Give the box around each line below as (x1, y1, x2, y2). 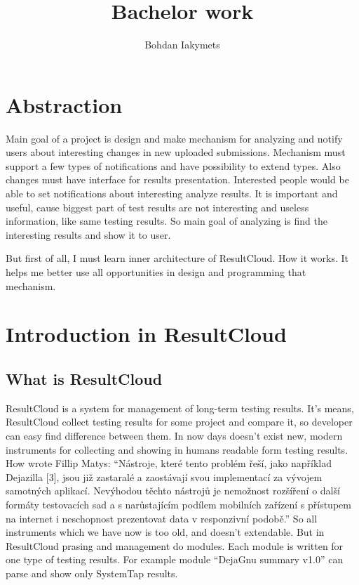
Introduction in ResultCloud (6, 320, 287, 348)
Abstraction (6, 90, 123, 119)
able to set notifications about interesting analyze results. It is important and (6, 186, 338, 201)
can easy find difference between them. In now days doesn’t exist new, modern (6, 428, 343, 442)
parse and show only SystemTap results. (6, 565, 178, 580)
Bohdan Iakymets (144, 37, 220, 52)
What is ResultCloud (6, 367, 163, 389)
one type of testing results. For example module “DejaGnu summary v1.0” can (6, 552, 344, 567)
